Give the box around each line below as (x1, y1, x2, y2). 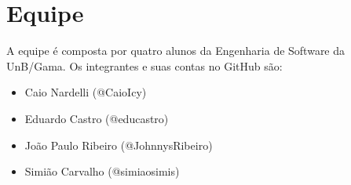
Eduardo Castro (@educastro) (24, 110, 169, 126)
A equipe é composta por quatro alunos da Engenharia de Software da (6, 42, 346, 59)
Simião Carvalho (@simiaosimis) (24, 163, 180, 180)
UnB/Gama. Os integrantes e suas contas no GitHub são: (6, 57, 283, 74)
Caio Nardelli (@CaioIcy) (24, 84, 147, 100)
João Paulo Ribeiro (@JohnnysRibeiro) (24, 136, 213, 153)
